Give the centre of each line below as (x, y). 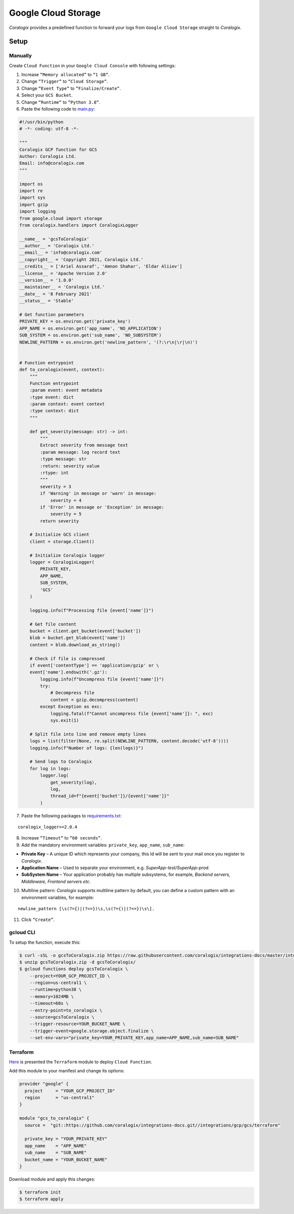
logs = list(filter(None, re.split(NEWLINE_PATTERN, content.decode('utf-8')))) (129, 741)
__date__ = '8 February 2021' (56, 294)
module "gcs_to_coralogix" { (54, 1118)
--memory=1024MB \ (52, 996)
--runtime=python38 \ (56, 990)
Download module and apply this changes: (52, 1179)
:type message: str (63, 459)
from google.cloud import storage (61, 218)
